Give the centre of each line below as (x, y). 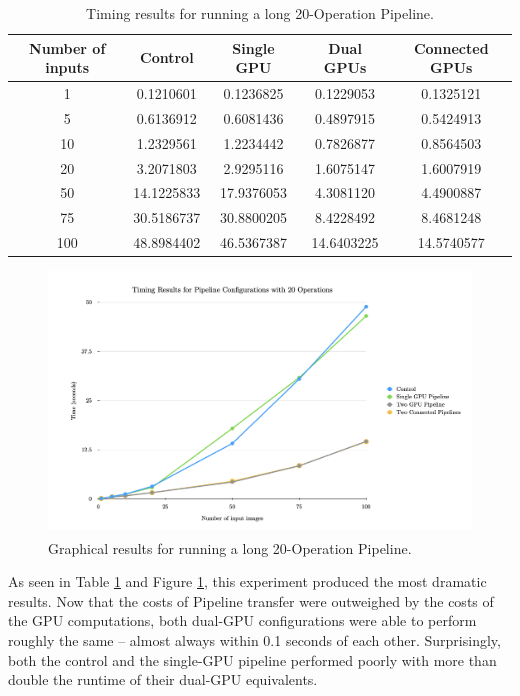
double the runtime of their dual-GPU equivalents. (163, 679)
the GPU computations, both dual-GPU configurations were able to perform (242, 620)
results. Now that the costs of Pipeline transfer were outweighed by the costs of (251, 600)
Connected (451, 47)
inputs (67, 67)
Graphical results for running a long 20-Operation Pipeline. (230, 547)
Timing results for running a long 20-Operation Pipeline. (260, 13)
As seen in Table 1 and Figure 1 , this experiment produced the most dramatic (247, 581)
